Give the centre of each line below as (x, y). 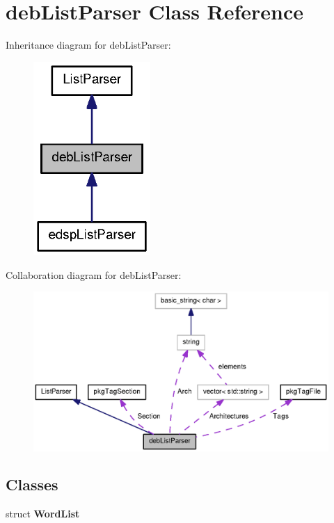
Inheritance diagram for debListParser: (88, 45)
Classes (32, 484)
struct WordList (43, 514)
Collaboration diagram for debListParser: (94, 274)
